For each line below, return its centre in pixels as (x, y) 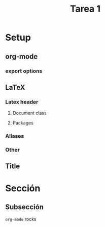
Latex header (22, 102)
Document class (29, 113)
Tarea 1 (85, 9)
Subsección (25, 207)
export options (24, 71)
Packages (23, 123)
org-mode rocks (21, 219)
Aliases (15, 136)
